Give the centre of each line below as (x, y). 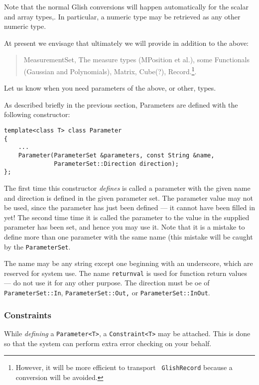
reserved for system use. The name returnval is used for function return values (126, 273)
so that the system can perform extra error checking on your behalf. (108, 343)
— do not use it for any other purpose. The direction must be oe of (107, 283)
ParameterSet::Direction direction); (116, 164)
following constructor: (37, 114)
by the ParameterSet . (37, 246)
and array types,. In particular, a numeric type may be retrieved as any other (122, 16)
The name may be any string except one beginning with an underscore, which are (129, 263)
